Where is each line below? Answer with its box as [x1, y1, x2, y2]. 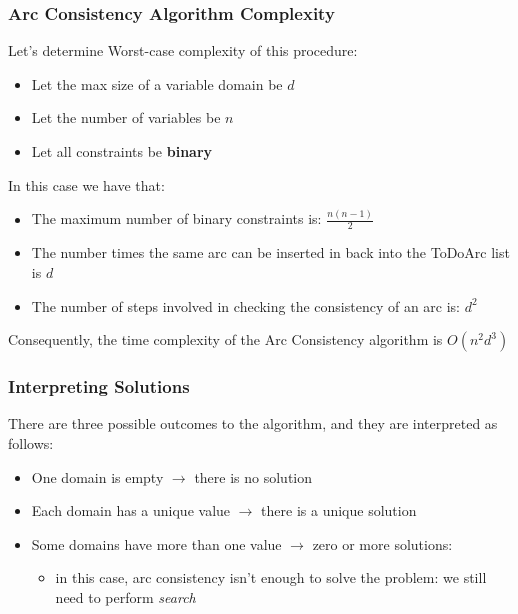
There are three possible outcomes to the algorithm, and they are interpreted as [8, 413, 498, 434]
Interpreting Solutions [8, 374, 190, 399]
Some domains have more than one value [31, 533, 282, 554]
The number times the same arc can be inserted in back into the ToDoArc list [31, 242, 510, 263]
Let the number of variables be [31, 107, 221, 128]
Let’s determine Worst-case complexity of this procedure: [8, 40, 358, 61]
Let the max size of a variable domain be [31, 73, 283, 94]
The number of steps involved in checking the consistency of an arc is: [31, 295, 460, 316]
